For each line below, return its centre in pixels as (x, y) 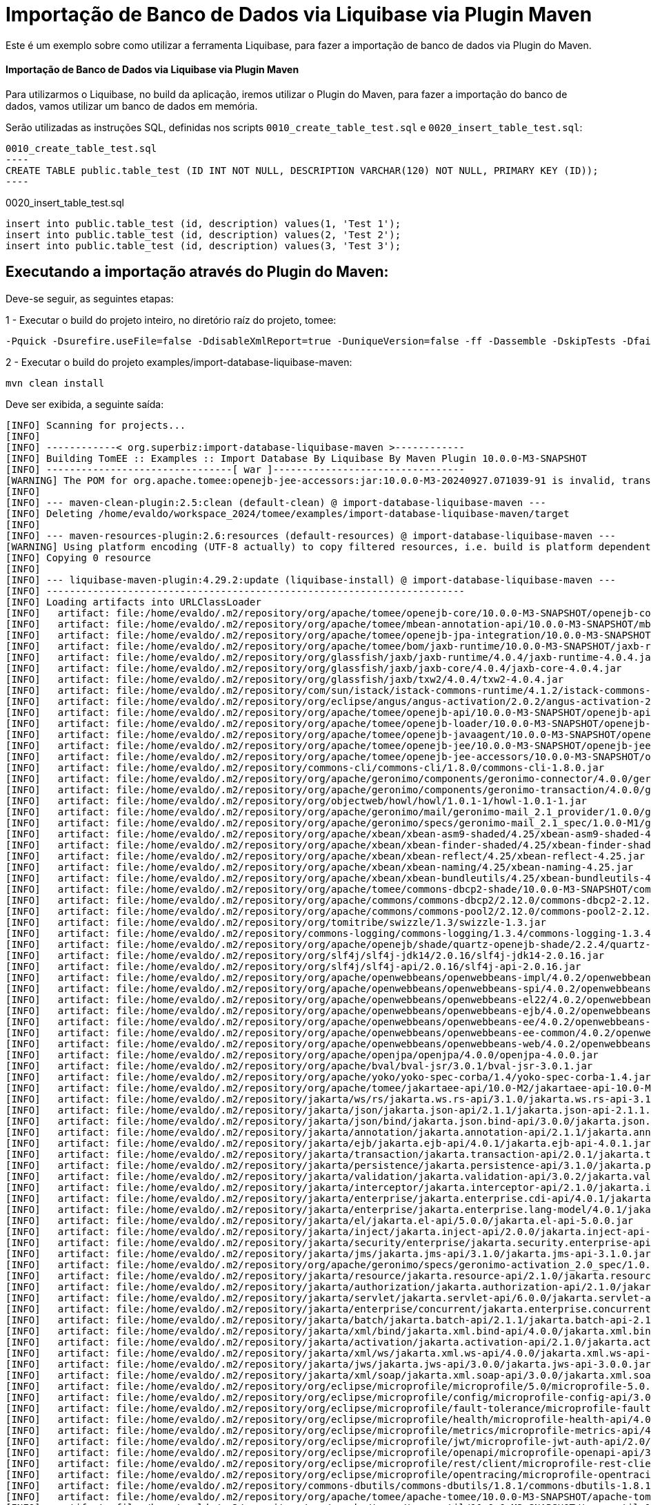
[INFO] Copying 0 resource (78, 557)
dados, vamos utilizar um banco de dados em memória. (132, 106)
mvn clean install (55, 383)
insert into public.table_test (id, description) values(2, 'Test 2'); (203, 234)
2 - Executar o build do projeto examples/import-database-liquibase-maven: (179, 362)
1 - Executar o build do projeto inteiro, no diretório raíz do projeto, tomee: (171, 320)
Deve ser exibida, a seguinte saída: (85, 404)
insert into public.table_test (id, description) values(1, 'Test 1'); (203, 223)
